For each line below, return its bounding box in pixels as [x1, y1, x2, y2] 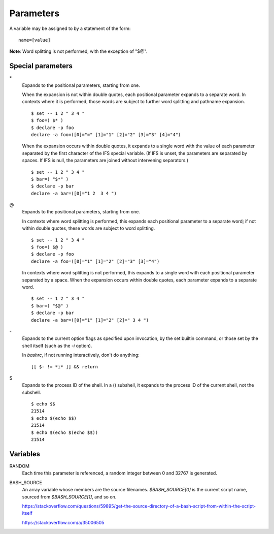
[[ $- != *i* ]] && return [31, 364, 98, 369]
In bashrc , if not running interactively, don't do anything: [22, 352, 140, 358]
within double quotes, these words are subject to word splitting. [22, 225, 155, 231]
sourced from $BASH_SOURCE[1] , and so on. [22, 493, 117, 500]
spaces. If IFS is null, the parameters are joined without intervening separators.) [22, 158, 189, 164]
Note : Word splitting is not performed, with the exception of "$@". [9, 48, 148, 54]
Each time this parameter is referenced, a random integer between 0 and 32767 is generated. [22, 470, 218, 476]
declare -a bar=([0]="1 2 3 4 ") [31, 191, 117, 196]
